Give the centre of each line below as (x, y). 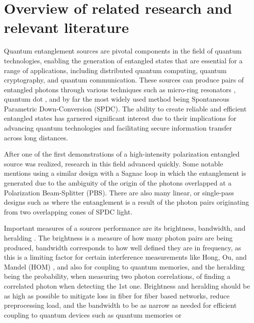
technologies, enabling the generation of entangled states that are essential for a (123, 60)
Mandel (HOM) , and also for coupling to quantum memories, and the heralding (124, 266)
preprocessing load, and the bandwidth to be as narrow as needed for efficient (120, 305)
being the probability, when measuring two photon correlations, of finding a (117, 276)
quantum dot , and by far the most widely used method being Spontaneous (117, 99)
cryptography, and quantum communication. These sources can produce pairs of (124, 80)
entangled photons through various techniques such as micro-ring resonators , (120, 89)
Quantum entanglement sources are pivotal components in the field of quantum (123, 51)
